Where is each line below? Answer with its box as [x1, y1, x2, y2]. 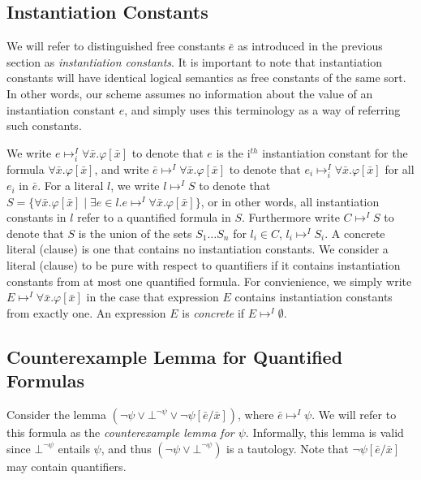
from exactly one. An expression [6, 304, 166, 321]
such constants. [6, 117, 82, 134]
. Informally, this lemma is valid [245, 424, 404, 441]
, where [238, 406, 274, 423]
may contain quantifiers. [6, 457, 127, 474]
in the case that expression [86, 288, 219, 305]
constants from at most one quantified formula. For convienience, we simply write [6, 272, 412, 289]
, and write [94, 160, 149, 177]
